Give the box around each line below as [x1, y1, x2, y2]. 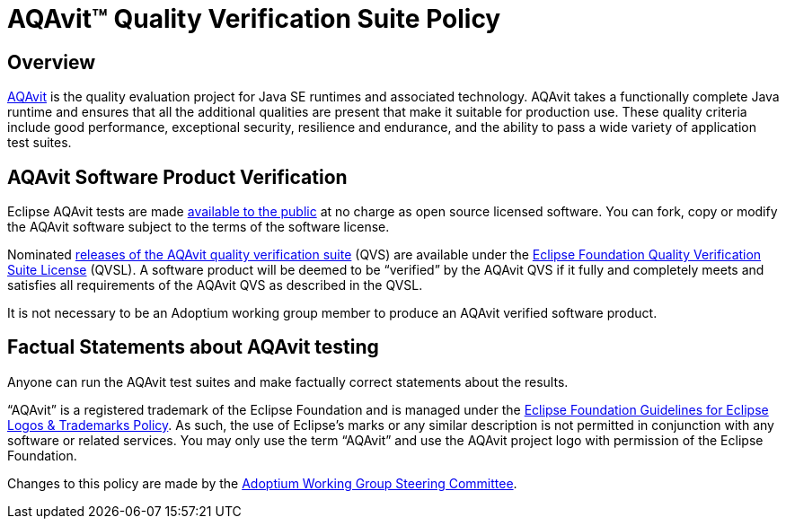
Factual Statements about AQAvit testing [7, 336, 379, 359]
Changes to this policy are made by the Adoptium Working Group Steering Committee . [7, 475, 517, 491]
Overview [7, 50, 96, 74]
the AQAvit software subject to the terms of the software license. [7, 219, 390, 235]
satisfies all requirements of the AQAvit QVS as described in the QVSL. [7, 277, 423, 294]
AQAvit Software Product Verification [7, 165, 348, 188]
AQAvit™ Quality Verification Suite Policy [7, 4, 501, 34]
